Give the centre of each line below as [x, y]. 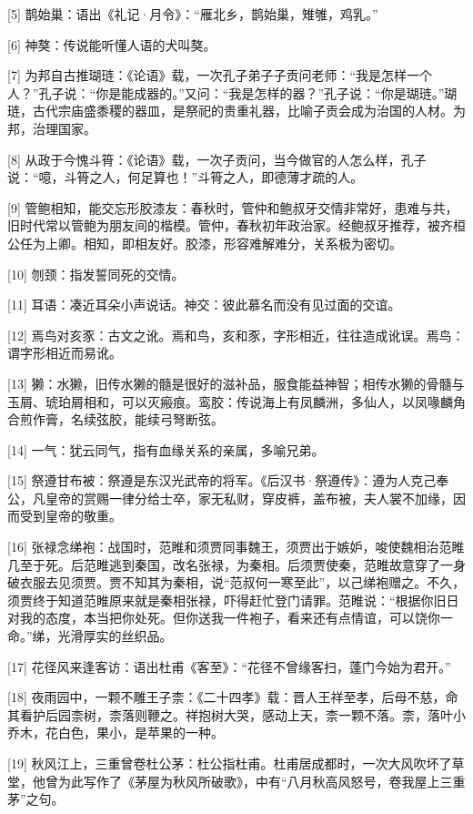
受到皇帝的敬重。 [70, 516]
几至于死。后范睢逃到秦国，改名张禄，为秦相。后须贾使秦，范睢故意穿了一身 [236, 564]
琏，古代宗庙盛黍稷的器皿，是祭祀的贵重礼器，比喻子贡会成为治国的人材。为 [236, 111]
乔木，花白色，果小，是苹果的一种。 [116, 733]
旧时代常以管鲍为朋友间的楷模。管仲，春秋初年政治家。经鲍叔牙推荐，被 [224, 225]
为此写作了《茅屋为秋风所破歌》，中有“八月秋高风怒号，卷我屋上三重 [262, 781]
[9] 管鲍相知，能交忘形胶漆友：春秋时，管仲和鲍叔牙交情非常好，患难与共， [233, 207]
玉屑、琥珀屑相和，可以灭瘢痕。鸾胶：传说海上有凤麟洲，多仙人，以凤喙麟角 [236, 401]
